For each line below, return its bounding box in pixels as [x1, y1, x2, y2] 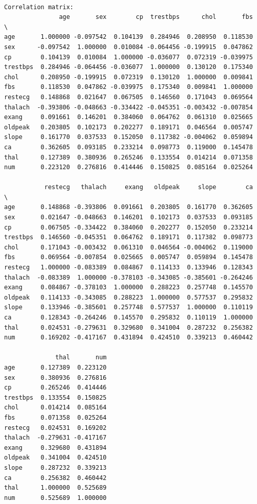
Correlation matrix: [4, 3, 74, 11]
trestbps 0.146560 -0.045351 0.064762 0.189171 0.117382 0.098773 [4, 234, 253, 241]
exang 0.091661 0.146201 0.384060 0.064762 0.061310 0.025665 [4, 113, 253, 121]
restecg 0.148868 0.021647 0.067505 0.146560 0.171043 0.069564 [4, 93, 253, 101]
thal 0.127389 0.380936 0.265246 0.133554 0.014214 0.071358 [4, 153, 253, 161]
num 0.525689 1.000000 [4, 494, 107, 501]
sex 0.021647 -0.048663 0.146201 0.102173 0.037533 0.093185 [4, 214, 253, 221]
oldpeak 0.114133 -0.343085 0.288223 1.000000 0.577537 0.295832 [4, 293, 253, 301]
